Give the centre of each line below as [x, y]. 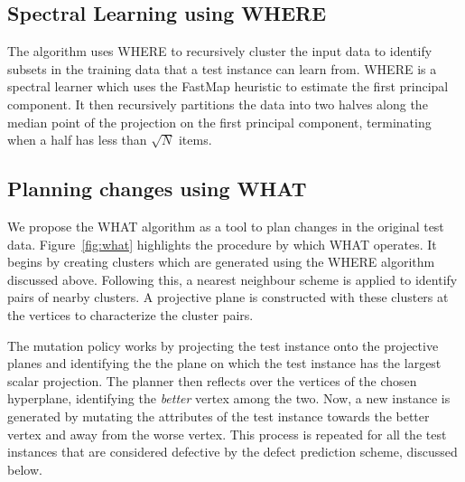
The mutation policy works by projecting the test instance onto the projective [223, 345]
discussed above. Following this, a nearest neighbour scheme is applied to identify [232, 279]
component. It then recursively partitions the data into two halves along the [218, 104]
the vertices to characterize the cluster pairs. [130, 314]
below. [25, 469]
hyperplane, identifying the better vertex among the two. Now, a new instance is [229, 398]
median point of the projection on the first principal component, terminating [219, 122]
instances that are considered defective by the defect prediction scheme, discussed [232, 452]
